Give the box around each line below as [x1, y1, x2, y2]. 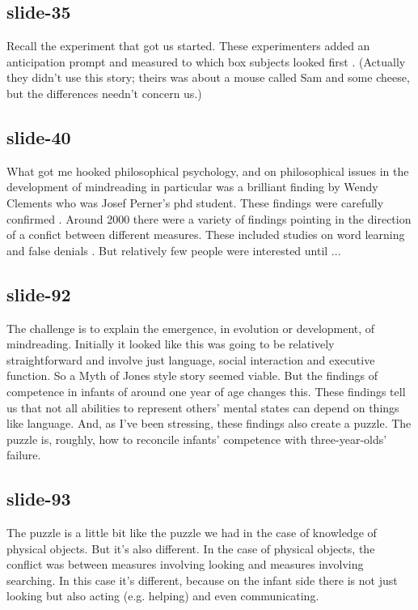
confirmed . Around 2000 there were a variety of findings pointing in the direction [6, 210, 412, 227]
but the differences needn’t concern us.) [6, 84, 202, 101]
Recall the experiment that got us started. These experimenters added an [6, 37, 370, 54]
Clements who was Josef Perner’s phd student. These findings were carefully [6, 194, 384, 211]
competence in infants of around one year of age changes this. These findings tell [6, 382, 406, 399]
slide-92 [6, 281, 71, 306]
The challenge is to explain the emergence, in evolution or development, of [6, 319, 375, 336]
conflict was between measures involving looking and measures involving [6, 556, 364, 573]
